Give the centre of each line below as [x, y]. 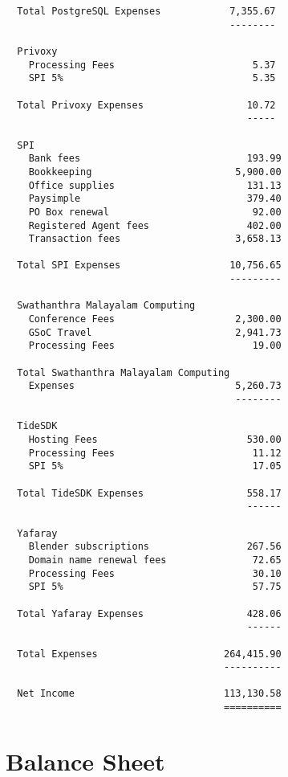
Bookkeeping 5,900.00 [155, 172]
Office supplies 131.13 [155, 185]
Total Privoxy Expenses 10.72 [146, 105]
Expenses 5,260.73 [155, 386]
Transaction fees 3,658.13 [155, 239]
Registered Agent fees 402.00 [155, 225]
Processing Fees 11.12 [155, 453]
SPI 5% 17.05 [155, 466]
